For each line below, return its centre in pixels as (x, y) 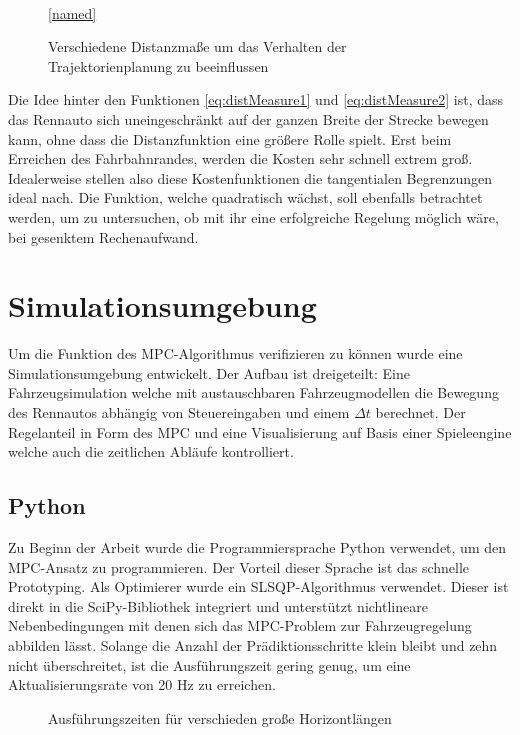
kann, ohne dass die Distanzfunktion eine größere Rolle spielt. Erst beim (230, 138)
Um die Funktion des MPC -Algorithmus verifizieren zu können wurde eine (235, 353)
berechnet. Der (420, 412)
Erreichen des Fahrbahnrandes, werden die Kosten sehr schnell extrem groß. (240, 158)
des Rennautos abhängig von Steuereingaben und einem (179, 412)
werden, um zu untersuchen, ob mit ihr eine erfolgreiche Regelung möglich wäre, (253, 216)
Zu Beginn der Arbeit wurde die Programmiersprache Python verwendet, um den (257, 547)
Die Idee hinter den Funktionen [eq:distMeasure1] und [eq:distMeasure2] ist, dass (255, 99)
